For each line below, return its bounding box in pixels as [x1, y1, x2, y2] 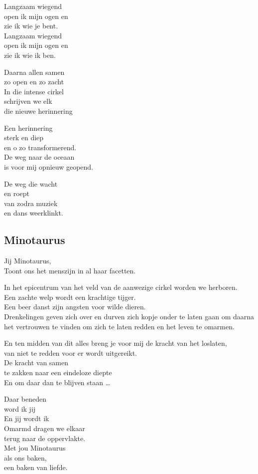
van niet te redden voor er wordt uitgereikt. [4, 347, 137, 358]
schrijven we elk [4, 96, 52, 106]
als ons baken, [4, 452, 47, 463]
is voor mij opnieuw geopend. [4, 161, 94, 172]
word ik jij [4, 403, 36, 414]
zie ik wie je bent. [4, 20, 58, 31]
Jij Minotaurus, [4, 255, 51, 266]
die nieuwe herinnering [4, 105, 73, 116]
